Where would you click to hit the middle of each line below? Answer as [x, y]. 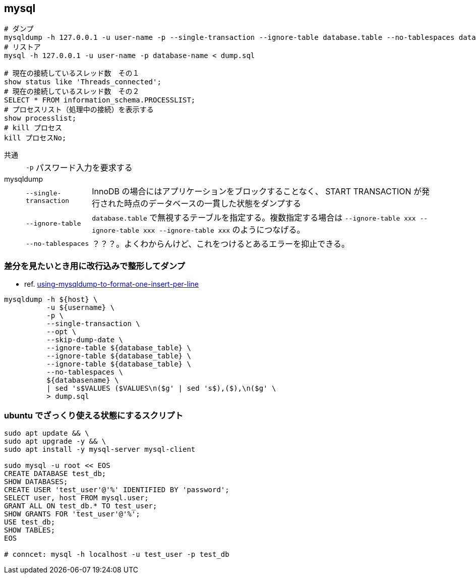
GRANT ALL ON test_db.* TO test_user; [81, 506]
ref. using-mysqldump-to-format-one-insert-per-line [111, 284]
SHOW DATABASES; [36, 481]
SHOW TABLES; [30, 530]
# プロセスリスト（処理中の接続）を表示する [79, 110]
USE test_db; [30, 522]
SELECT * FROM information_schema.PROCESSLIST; [100, 100]
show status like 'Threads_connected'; [83, 82]
